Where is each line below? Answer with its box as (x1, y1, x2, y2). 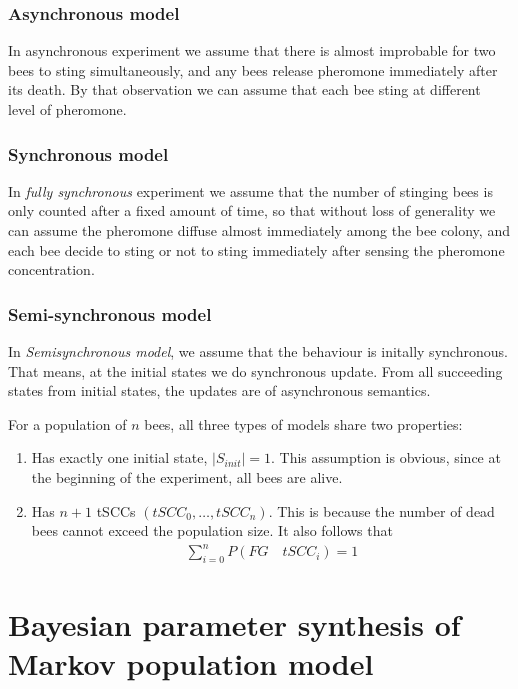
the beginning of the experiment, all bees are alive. (31, 466, 343, 487)
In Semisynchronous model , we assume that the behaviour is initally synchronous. (8, 341, 508, 361)
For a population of (8, 413, 127, 434)
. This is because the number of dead (268, 500, 495, 521)
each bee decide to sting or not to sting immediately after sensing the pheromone (8, 239, 505, 260)
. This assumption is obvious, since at (271, 447, 501, 468)
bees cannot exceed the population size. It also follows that (31, 520, 393, 541)
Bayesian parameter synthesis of (8, 604, 461, 645)
